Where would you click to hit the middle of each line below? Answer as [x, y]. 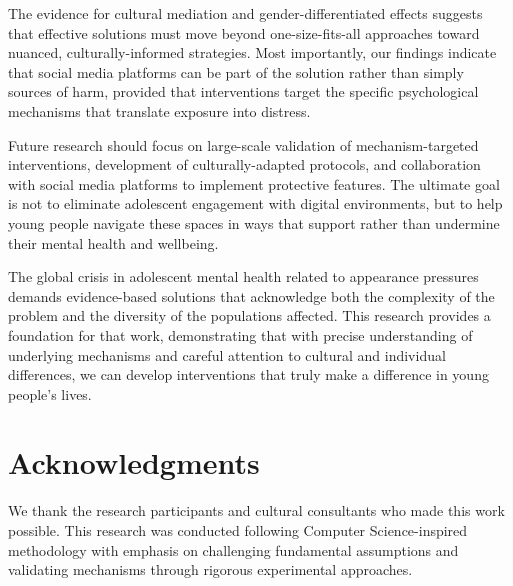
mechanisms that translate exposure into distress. [159, 110]
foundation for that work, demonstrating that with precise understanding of [240, 334]
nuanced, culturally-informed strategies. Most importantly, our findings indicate [252, 52]
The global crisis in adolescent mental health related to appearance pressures [243, 276]
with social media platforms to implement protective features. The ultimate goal [254, 183]
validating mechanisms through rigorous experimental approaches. [210, 569]
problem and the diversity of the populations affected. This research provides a [249, 315]
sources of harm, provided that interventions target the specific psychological [243, 91]
